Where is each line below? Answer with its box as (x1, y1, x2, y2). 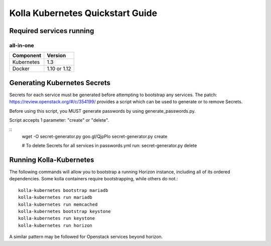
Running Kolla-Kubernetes (9, 155, 94, 164)
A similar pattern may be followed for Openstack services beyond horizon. (9, 233, 163, 240)
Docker (12, 65, 30, 72)
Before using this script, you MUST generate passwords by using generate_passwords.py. (9, 108, 196, 114)
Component (12, 52, 42, 59)
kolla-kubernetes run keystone (18, 215, 95, 221)
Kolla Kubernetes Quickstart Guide (9, 8, 158, 19)
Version (47, 52, 66, 59)
